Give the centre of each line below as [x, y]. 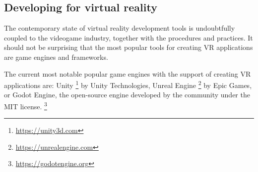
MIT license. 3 [26, 106]
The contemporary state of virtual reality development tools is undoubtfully [120, 28]
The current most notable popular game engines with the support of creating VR [128, 73]
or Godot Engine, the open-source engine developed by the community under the [127, 95]
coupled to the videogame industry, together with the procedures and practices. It [129, 37]
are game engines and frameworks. [56, 57]
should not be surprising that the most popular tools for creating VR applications [129, 47]
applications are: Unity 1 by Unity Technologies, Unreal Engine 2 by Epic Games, [128, 84]
